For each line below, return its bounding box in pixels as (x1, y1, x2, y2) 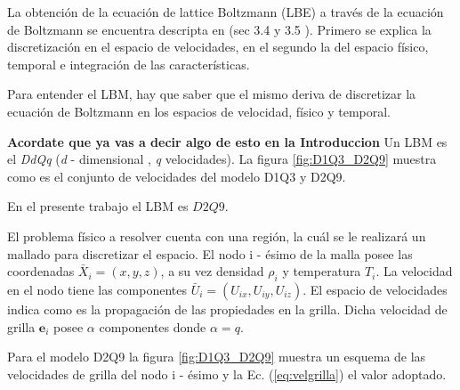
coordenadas (7, 262, 75, 280)
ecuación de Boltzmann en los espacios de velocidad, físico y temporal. (7, 102, 391, 120)
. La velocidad (375, 262, 453, 280)
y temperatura (282, 262, 361, 280)
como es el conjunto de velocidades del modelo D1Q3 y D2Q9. (7, 167, 346, 185)
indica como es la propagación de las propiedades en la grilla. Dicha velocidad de (7, 299, 448, 318)
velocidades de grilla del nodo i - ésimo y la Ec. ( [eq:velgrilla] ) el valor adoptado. (7, 364, 447, 383)
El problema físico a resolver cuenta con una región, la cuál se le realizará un (7, 226, 426, 245)
